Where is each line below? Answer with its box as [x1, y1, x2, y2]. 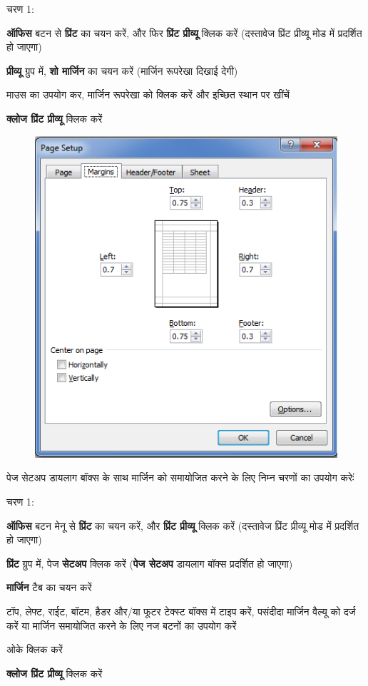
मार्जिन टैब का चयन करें [6, 580, 92, 595]
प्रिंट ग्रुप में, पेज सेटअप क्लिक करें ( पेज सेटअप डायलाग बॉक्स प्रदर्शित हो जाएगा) [6, 556, 293, 570]
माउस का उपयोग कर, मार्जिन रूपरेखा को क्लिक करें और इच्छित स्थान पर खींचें [6, 87, 290, 102]
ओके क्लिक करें [6, 642, 63, 657]
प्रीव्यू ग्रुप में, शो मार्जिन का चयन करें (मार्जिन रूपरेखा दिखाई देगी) [6, 63, 238, 78]
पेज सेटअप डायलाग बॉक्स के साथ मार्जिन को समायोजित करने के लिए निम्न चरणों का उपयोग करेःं [6, 470, 354, 485]
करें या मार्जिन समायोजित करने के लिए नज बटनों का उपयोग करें [6, 618, 237, 633]
